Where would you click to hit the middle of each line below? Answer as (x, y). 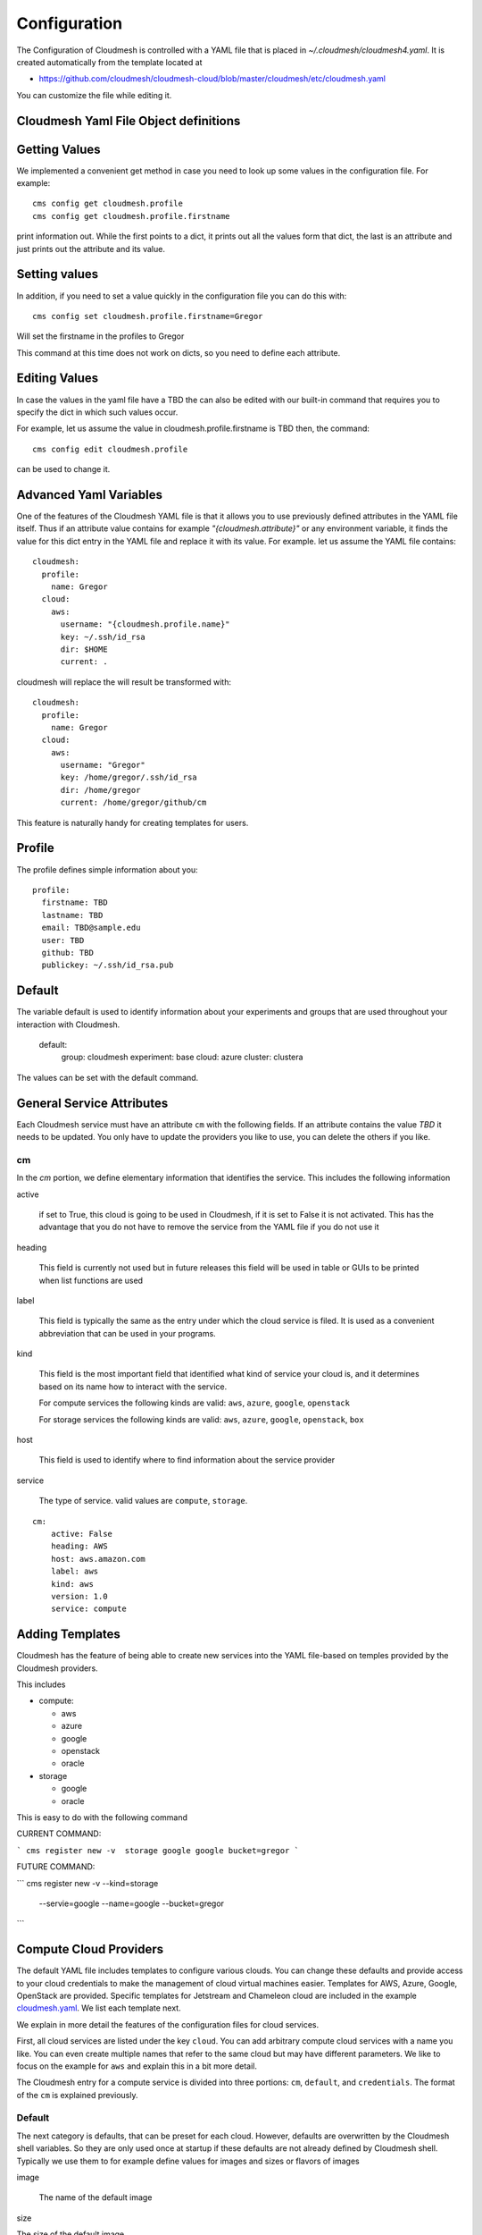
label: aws (75, 1572)
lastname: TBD (72, 915)
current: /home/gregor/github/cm (133, 803)
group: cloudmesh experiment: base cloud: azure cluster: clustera (182, 1057)
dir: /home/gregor (100, 790)
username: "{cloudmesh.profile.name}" (145, 624)
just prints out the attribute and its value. (91, 249)
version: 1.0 (79, 1596)
